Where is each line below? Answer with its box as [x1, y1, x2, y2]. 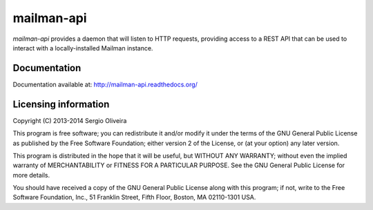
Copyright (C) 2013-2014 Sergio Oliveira [12, 116, 127, 124]
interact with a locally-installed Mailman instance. [12, 44, 153, 52]
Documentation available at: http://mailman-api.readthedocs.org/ [12, 80, 198, 88]
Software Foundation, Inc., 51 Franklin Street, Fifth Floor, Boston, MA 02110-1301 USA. [12, 193, 256, 202]
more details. [12, 171, 50, 179]
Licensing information [12, 98, 110, 110]
